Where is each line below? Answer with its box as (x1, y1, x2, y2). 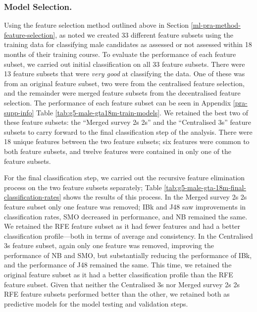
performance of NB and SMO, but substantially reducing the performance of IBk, (4, 250, 252, 260)
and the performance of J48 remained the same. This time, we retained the (4, 260, 232, 270)
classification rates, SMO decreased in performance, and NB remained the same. (4, 211, 248, 221)
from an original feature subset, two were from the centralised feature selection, (4, 78, 245, 88)
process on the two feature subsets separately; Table (4, 182, 162, 192)
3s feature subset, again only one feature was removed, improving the (4, 240, 214, 251)
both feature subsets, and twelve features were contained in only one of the (4, 146, 231, 156)
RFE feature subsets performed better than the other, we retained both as (4, 289, 230, 299)
